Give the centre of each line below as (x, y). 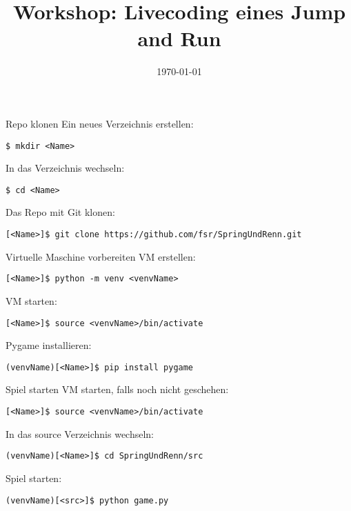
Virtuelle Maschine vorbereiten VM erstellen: (101, 256)
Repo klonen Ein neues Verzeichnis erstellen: (100, 123)
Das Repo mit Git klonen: (60, 212)
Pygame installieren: (49, 345)
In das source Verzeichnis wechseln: (80, 433)
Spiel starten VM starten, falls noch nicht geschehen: (117, 389)
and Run (179, 38)
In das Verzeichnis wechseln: (65, 168)
